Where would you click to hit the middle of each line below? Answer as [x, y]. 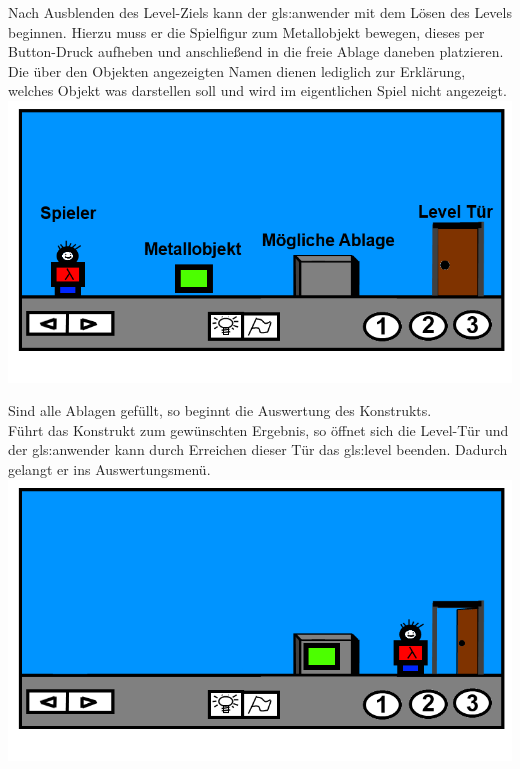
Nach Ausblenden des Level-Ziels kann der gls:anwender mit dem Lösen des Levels [260, 12]
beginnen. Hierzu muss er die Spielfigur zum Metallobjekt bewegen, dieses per [246, 31]
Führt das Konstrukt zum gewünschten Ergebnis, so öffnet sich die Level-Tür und [258, 429]
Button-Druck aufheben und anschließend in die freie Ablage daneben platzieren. [256, 51]
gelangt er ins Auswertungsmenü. [109, 468]
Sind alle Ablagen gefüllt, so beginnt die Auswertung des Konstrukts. [220, 410]
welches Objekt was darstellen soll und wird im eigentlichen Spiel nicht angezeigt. [257, 90]
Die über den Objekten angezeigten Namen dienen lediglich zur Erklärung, [237, 70]
